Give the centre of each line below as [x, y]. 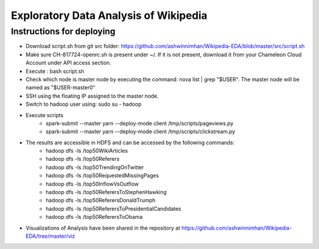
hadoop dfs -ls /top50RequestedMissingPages [102, 176]
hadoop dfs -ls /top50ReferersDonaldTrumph [101, 201]
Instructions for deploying [63, 31]
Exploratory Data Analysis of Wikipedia [109, 15]
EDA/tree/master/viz [50, 236]
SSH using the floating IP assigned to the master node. [92, 96]
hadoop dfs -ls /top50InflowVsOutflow [92, 184]
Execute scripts [45, 115]
